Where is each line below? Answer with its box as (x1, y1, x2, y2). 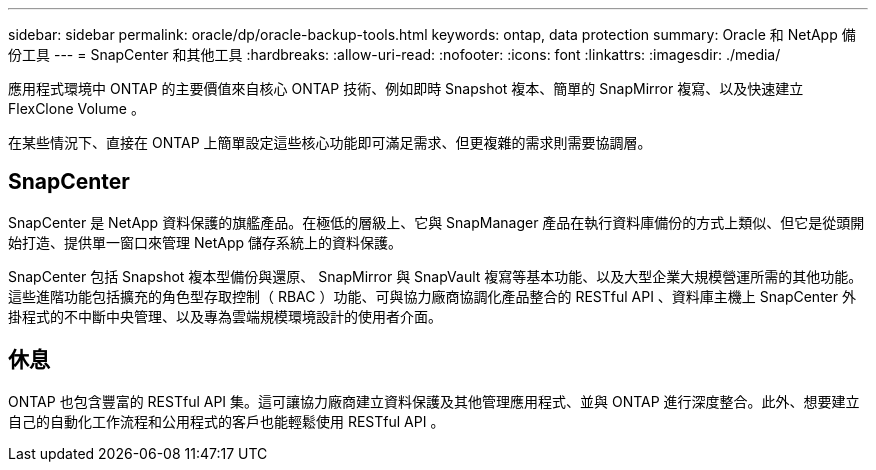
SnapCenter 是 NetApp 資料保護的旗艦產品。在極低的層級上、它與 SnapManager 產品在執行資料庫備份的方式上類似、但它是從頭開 (8, 213, 865, 231)
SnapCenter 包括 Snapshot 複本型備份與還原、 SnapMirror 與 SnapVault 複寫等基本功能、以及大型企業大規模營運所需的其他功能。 (8, 267, 863, 285)
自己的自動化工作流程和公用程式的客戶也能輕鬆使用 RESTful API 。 (8, 412, 445, 430)
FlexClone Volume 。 (8, 100, 145, 117)
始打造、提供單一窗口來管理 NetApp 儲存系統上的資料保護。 (8, 233, 402, 251)
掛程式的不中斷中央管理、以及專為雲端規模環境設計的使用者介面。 (8, 307, 442, 325)
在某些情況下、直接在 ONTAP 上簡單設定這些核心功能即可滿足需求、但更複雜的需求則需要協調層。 (8, 134, 652, 151)
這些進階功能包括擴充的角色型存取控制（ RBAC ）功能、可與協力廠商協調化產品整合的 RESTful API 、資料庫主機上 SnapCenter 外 (8, 287, 856, 305)
